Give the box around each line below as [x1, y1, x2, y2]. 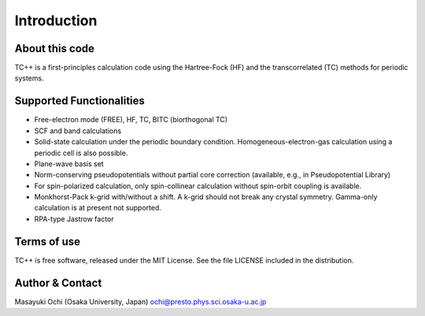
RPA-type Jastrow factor [34, 214, 114, 224]
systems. [14, 73, 44, 83]
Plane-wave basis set [34, 158, 104, 169]
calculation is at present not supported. [34, 203, 161, 213]
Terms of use [14, 235, 81, 248]
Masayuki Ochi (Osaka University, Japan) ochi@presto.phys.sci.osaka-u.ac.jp [14, 296, 267, 307]
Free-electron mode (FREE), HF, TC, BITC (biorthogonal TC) [34, 115, 228, 125]
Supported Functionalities [14, 95, 146, 108]
